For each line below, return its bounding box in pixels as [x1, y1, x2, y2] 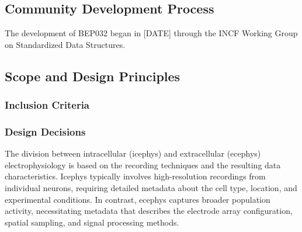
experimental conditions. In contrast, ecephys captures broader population [5, 193, 270, 205]
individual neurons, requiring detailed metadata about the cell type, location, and [5, 182, 297, 194]
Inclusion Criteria [5, 98, 90, 112]
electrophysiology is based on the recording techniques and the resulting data [5, 158, 281, 171]
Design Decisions [5, 124, 86, 138]
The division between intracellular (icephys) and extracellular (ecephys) [5, 147, 261, 160]
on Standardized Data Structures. [5, 38, 126, 50]
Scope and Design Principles [5, 67, 180, 85]
